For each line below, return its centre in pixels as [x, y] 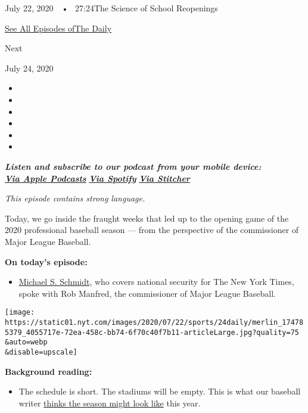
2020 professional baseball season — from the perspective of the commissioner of [152, 230]
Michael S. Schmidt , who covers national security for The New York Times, [156, 282]
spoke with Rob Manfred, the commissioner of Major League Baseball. [147, 293]
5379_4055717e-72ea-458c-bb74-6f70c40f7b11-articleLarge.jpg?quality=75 [152, 332]
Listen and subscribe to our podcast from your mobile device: [133, 166]
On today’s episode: [46, 261]
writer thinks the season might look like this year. [110, 403]
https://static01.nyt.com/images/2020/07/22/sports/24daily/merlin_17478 [154, 322]
